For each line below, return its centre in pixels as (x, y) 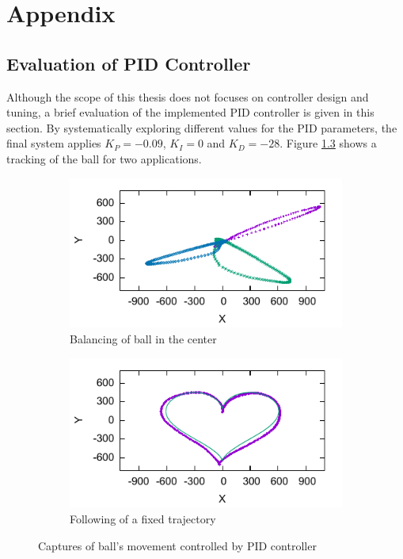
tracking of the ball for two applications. (104, 158)
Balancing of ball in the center (143, 338)
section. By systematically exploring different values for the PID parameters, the (202, 127)
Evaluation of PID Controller (129, 63)
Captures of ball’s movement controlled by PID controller (177, 545)
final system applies (54, 143)
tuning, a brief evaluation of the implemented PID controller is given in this (190, 112)
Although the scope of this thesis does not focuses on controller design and (188, 96)
